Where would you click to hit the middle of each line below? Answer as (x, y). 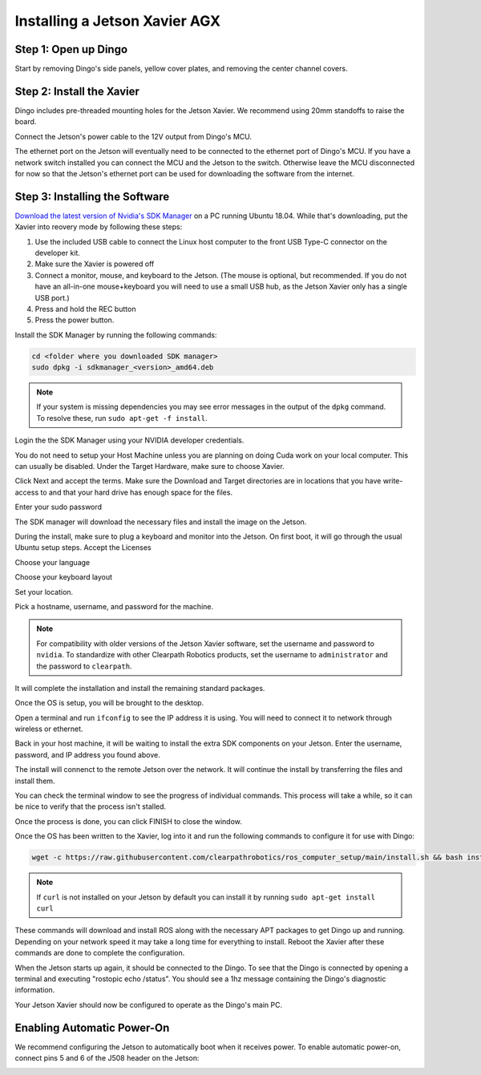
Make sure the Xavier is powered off (95, 264)
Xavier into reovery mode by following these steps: (99, 227)
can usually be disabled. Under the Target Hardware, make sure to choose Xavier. (150, 467)
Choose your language (53, 562)
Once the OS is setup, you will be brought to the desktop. (109, 703)
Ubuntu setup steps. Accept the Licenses (83, 548)
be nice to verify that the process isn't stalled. (91, 806)
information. (35, 990)
